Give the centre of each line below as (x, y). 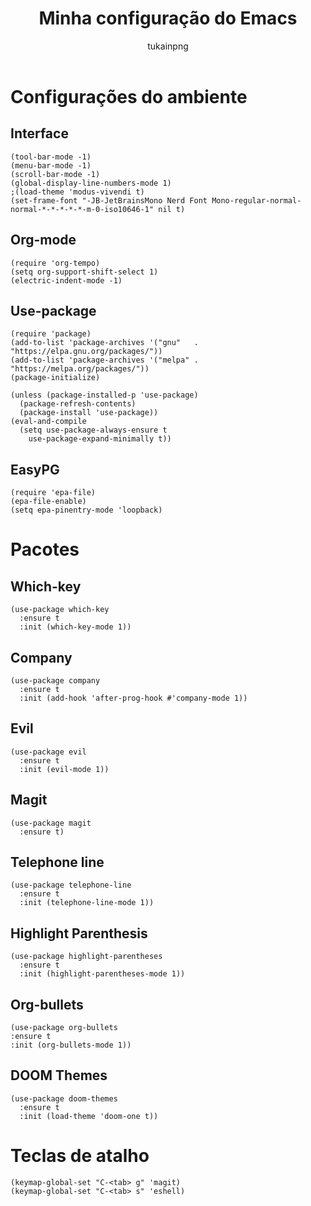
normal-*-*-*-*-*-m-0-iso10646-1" (82, 209)
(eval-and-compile (48, 422)
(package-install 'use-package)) (89, 413)
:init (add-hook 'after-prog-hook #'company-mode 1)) (133, 698)
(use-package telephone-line (71, 885)
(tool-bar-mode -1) (51, 157)
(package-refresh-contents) (78, 404)
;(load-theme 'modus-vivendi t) (77, 192)
